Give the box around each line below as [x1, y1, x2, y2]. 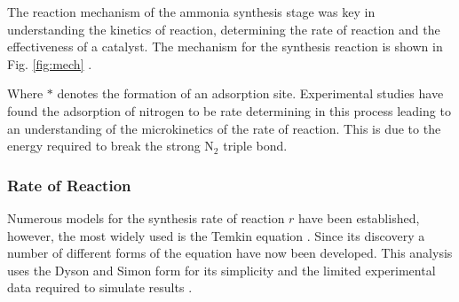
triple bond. [223, 136, 288, 155]
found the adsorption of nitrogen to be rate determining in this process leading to [7, 101, 451, 120]
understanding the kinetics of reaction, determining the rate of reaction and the [7, 19, 440, 38]
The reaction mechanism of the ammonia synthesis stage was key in [7, 3, 376, 20]
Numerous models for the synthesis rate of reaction [7, 208, 285, 227]
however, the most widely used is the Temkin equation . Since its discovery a [7, 226, 425, 244]
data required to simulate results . [7, 278, 193, 297]
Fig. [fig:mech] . [7, 54, 92, 73]
